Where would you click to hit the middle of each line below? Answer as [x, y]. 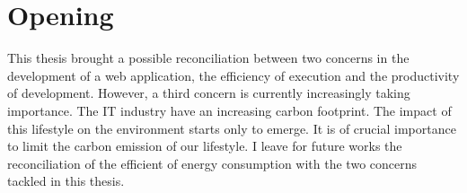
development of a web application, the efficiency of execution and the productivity [233, 75]
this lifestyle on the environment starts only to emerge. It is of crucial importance [232, 128]
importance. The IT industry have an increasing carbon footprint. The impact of [229, 110]
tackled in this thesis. [66, 181]
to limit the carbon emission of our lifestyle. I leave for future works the [205, 146]
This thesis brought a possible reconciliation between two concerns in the [208, 58]
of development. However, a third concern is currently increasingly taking [209, 93]
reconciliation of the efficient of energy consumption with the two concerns [212, 163]
